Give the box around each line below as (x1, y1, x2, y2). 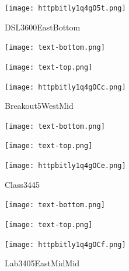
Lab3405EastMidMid (5, 257, 80, 269)
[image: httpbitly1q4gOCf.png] (5, 240, 126, 249)
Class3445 (5, 178, 40, 190)
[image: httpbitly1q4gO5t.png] (5, 4, 126, 12)
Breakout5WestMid (5, 100, 74, 112)
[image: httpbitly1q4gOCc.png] (5, 83, 126, 91)
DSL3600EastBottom (5, 20, 81, 33)
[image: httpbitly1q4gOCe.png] (5, 162, 126, 170)
